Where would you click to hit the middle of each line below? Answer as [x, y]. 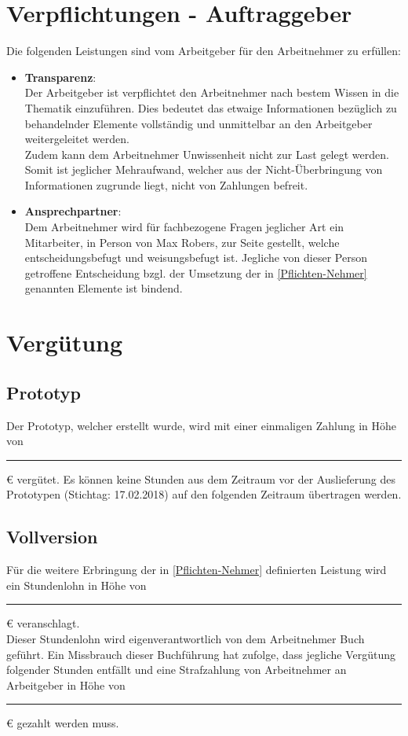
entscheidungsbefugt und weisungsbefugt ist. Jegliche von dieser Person [196, 258]
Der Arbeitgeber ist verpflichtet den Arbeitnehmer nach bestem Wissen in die [212, 92]
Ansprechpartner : [73, 211]
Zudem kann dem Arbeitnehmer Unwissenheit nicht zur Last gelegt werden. [207, 154]
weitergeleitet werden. [77, 139]
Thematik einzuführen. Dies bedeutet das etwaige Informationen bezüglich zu [211, 107]
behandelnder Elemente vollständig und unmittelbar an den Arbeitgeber [199, 123]
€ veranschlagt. [43, 623]
